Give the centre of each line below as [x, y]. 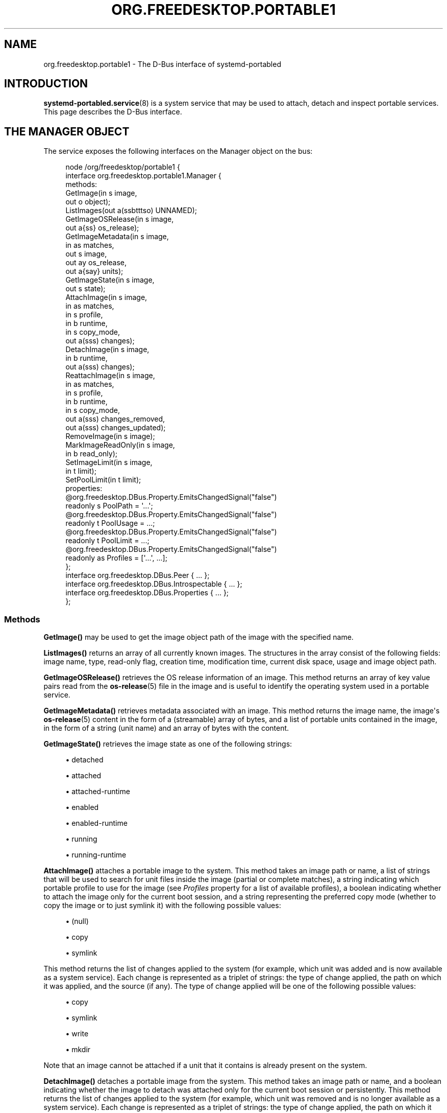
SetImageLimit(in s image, [109, 462]
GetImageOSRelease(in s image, [120, 219]
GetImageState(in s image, [110, 280]
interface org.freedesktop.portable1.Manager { [143, 176]
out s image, [86, 254]
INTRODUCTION [46, 84]
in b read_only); [91, 454]
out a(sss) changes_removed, [115, 419]
